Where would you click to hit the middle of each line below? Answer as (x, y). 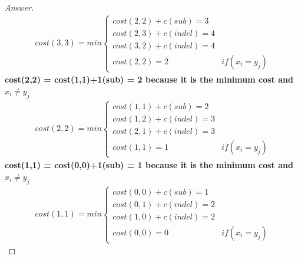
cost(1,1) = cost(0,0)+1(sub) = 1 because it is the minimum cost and (149, 165)
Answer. (19, 7)
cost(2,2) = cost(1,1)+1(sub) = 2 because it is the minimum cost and (149, 79)
